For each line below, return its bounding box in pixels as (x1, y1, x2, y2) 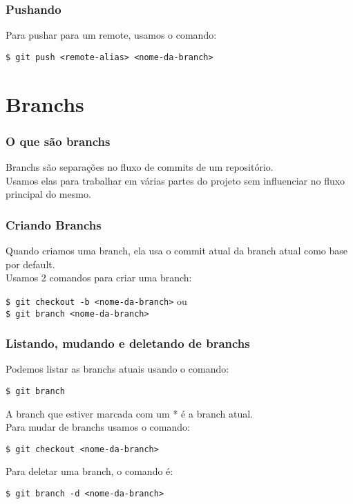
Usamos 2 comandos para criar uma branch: (6, 270, 192, 285)
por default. (6, 256, 55, 271)
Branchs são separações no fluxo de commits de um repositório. (6, 160, 274, 174)
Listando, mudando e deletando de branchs (6, 335, 250, 352)
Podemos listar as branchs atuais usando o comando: (6, 362, 229, 376)
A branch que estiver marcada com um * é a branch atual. (6, 406, 253, 420)
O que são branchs (6, 132, 111, 149)
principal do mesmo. (6, 187, 91, 201)
